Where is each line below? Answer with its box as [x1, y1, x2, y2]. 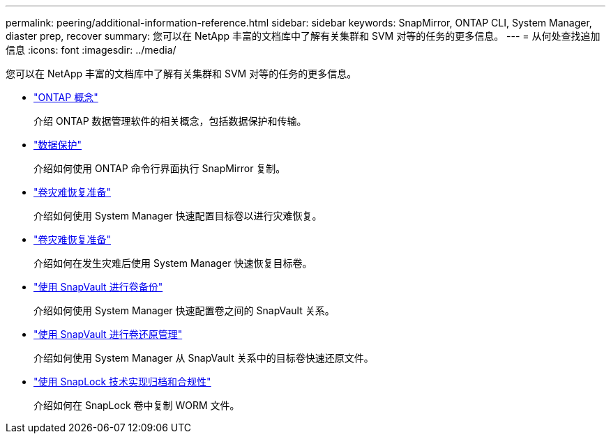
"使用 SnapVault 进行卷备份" [33, 281, 163, 293]
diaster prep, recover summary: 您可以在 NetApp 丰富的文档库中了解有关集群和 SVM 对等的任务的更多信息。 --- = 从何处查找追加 [6, 30, 601, 42]
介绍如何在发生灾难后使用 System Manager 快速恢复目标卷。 [33, 257, 312, 269]
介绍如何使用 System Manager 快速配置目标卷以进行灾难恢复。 [33, 210, 322, 222]
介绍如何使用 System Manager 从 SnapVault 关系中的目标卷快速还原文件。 [33, 352, 374, 364]
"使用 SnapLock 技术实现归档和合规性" [33, 376, 211, 387]
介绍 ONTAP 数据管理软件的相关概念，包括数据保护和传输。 [33, 115, 307, 127]
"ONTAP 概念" [33, 91, 98, 103]
